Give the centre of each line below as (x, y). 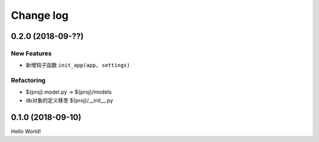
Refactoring (28, 81)
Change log (40, 15)
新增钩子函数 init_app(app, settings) (78, 65)
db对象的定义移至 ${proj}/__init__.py (69, 100)
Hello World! (26, 131)
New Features (31, 53)
